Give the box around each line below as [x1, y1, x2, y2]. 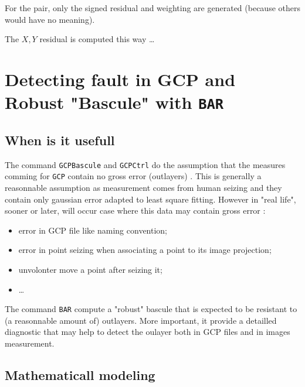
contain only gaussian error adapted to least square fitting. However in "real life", [5, 193, 296, 205]
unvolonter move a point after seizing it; [18, 263, 162, 275]
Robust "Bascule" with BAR [5, 90, 224, 114]
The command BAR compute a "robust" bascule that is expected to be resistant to [5, 303, 297, 315]
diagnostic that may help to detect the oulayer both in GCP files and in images [5, 326, 290, 338]
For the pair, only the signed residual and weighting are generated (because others [5, 2, 300, 13]
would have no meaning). [5, 13, 95, 25]
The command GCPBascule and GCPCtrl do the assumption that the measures [5, 158, 286, 170]
